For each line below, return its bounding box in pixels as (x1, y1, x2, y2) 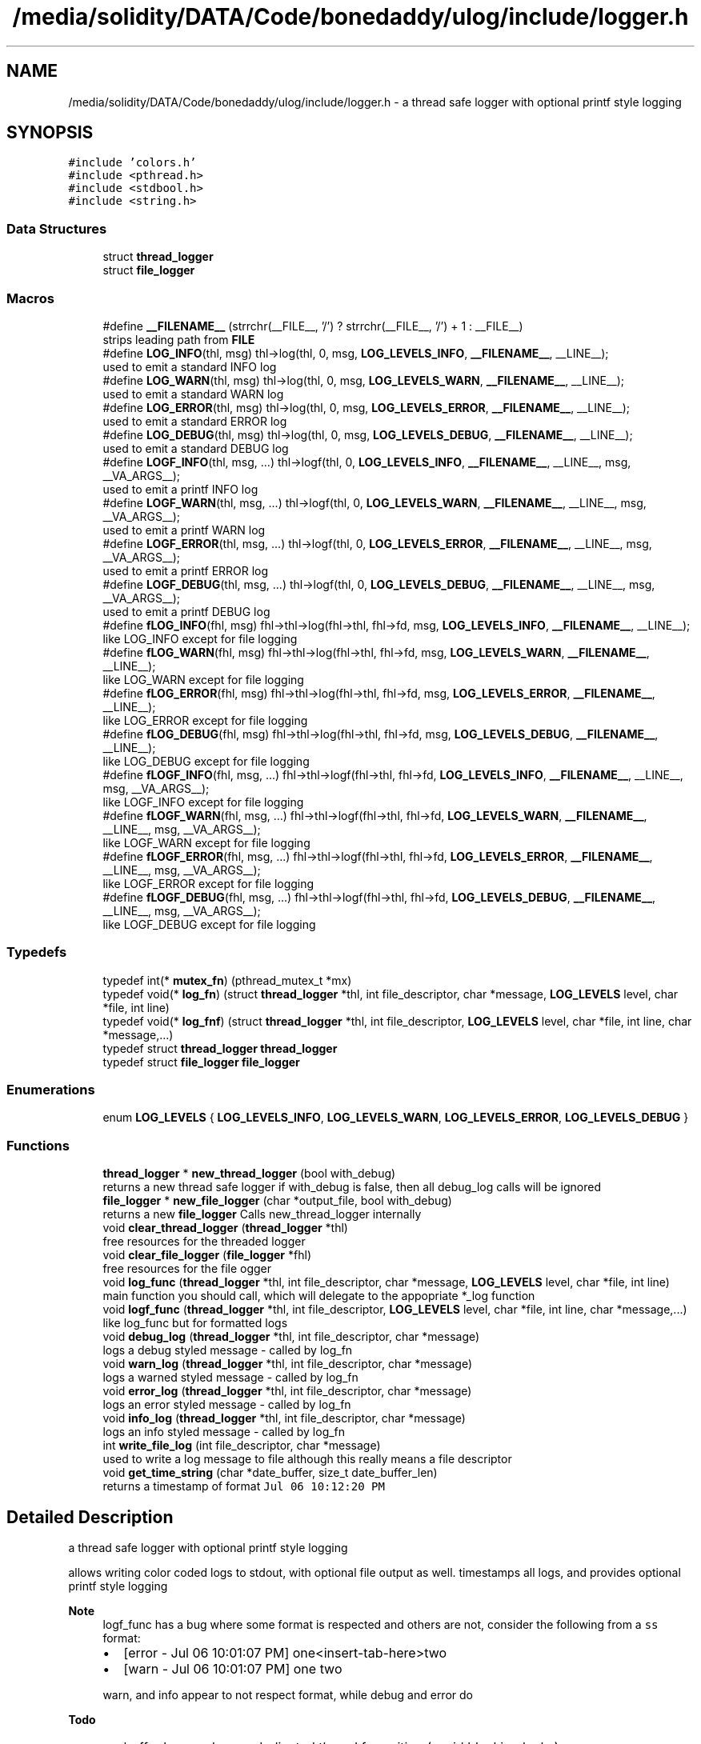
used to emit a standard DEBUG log (102, 441, 289, 455)
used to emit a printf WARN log (102, 522, 266, 537)
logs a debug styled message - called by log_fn (102, 1343, 353, 1358)
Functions (6, 1137, 70, 1154)
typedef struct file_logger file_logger (102, 1054, 300, 1069)
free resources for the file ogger (102, 1262, 272, 1276)
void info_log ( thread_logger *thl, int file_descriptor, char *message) (102, 1411, 466, 1426)
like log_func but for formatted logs (102, 1316, 288, 1330)
